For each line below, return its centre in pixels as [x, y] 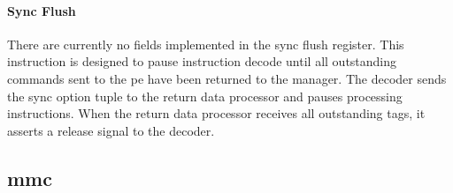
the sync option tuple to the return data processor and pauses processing [205, 96]
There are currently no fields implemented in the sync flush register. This [206, 44]
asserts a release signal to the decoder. [111, 130]
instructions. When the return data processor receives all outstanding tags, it [216, 113]
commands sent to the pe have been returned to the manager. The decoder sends [227, 78]
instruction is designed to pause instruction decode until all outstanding [202, 61]
